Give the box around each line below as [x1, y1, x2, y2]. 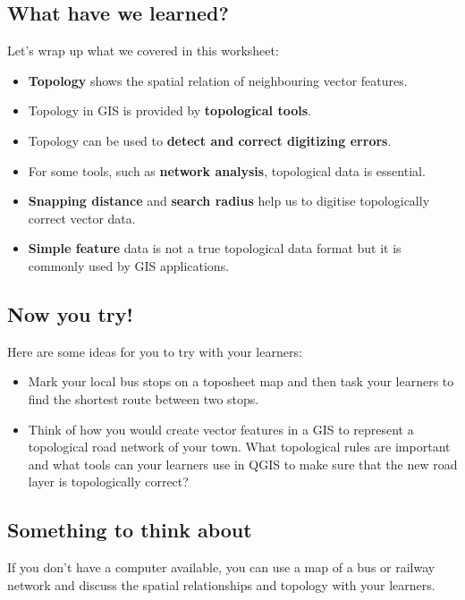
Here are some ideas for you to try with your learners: [7, 342, 302, 360]
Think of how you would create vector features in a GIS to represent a [28, 419, 414, 438]
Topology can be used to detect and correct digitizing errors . [28, 131, 392, 149]
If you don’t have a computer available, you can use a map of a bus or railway [7, 558, 435, 577]
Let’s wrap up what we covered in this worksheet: [7, 41, 279, 60]
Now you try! [7, 300, 133, 327]
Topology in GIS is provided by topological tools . [28, 101, 311, 120]
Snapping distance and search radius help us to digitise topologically [28, 191, 430, 210]
